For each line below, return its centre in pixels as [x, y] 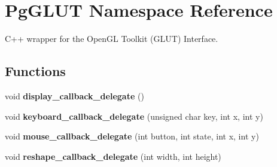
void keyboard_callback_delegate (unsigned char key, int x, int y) [134, 116]
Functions [35, 71]
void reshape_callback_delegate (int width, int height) [113, 156]
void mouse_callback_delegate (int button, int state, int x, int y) [132, 136]
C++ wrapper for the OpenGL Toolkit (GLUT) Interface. [112, 39]
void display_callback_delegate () [74, 95]
